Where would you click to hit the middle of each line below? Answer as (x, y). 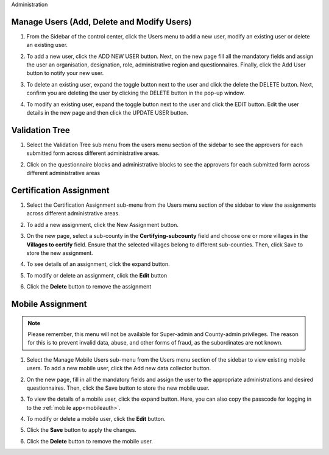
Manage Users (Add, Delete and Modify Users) (101, 22)
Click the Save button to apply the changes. (82, 430)
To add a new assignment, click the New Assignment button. (103, 224)
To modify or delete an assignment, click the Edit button (97, 275)
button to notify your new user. (65, 73)
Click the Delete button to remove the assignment (89, 287)
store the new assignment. (60, 253)
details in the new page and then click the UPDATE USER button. (108, 113)
